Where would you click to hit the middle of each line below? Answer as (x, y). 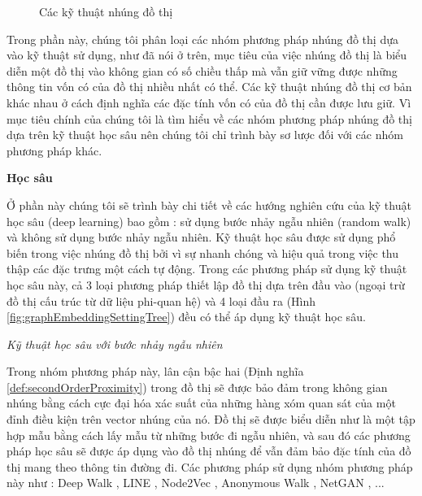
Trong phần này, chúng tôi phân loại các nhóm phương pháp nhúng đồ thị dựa (202, 39)
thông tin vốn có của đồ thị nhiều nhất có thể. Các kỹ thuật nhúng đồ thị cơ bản (209, 87)
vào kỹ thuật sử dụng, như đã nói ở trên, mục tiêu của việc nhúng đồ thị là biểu (207, 55)
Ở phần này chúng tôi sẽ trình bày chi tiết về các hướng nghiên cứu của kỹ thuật (209, 204)
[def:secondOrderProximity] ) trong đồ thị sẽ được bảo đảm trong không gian (197, 387)
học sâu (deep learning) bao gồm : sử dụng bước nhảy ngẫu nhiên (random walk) (209, 221)
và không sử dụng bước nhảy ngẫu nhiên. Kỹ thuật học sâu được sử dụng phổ (201, 237)
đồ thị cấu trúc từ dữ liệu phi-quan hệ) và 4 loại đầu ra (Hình (161, 300)
